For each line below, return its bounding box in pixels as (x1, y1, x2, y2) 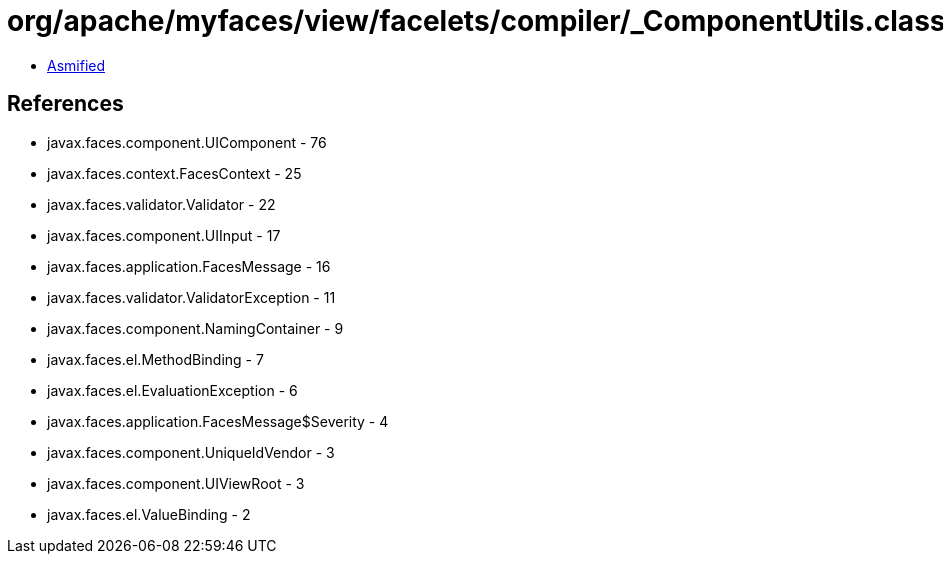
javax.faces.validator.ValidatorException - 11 (47, 288, 336, 306)
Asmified (47, 56, 106, 74)
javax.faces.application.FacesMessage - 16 (47, 257, 331, 275)
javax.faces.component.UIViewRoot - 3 (47, 474, 305, 492)
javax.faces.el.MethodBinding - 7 (47, 350, 264, 368)
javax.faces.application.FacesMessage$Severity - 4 (47, 412, 389, 430)
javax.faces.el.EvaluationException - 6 (47, 381, 298, 399)
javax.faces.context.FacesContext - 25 (47, 164, 302, 182)
